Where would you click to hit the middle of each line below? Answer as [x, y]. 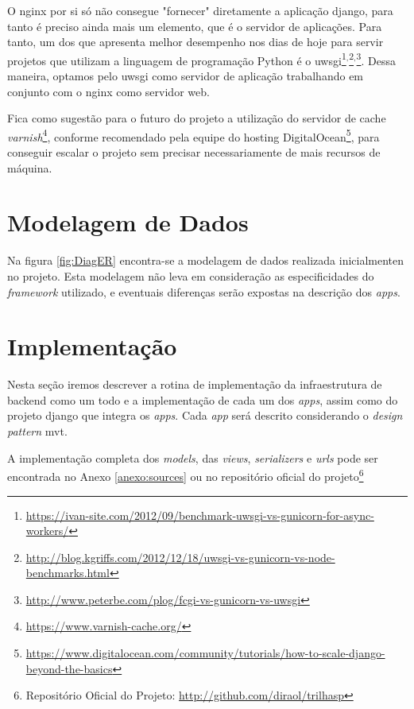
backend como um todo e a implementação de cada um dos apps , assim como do [203, 399]
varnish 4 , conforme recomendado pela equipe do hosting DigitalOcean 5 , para [193, 135]
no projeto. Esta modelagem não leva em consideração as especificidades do [191, 275]
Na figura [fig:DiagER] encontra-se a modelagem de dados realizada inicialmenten [206, 260]
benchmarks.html [68, 573]
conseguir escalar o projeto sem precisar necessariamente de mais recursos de [194, 152]
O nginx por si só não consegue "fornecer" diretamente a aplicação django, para [200, 10]
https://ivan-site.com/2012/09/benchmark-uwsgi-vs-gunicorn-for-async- [200, 515]
